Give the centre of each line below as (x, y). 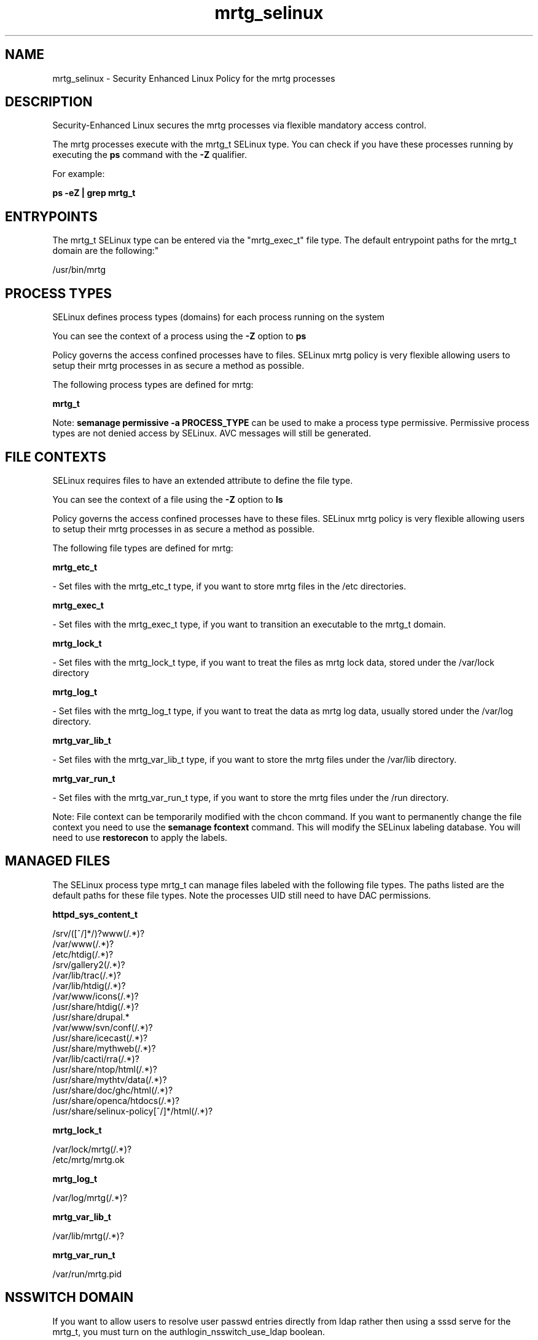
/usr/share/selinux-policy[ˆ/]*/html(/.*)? (133, 1111)
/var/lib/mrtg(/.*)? (88, 1236)
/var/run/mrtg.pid (87, 1274)
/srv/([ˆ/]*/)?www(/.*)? (99, 933)
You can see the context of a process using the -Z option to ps (179, 336)
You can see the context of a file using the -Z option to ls (168, 499)
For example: (79, 174)
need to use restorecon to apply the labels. (140, 837)
